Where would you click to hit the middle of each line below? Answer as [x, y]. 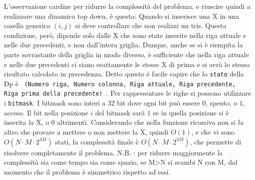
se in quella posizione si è [191, 112]
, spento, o [221, 103]
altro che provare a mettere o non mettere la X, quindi [86, 131]
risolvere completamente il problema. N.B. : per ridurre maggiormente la [113, 152]
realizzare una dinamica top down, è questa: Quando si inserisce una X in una [122, 16]
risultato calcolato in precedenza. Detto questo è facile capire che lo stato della [124, 74]
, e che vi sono [213, 131]
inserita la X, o [27, 122]
